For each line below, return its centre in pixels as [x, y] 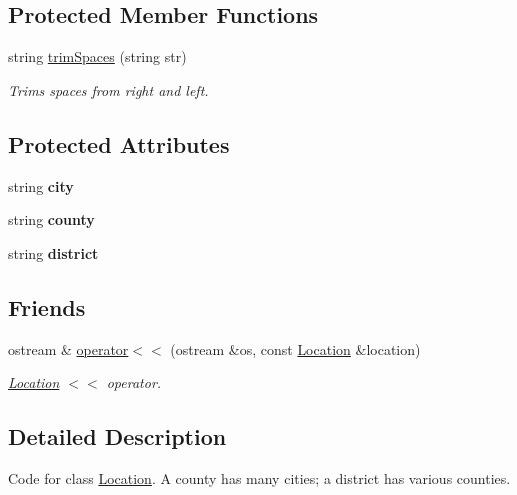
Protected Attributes [119, 143]
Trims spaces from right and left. [108, 89]
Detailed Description [117, 436]
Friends [47, 306]
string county [51, 219]
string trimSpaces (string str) [97, 56]
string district [53, 252]
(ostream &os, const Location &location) [295, 348]
